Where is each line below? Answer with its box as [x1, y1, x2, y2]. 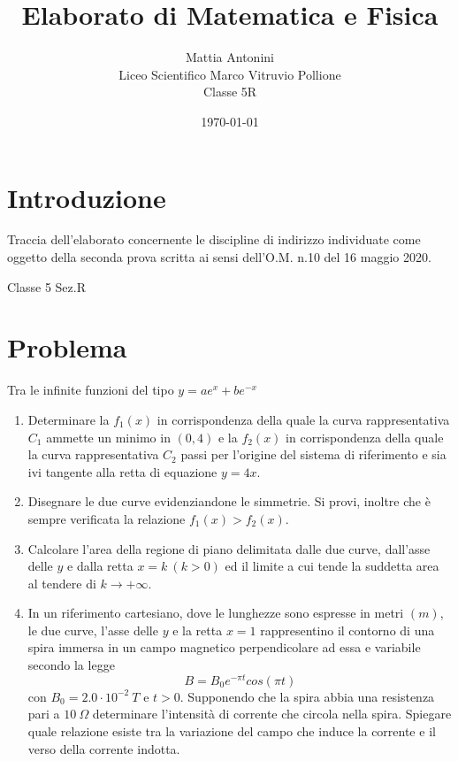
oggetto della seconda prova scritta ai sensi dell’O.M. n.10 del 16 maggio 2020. [7, 248, 431, 266]
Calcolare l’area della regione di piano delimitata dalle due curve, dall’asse [27, 539, 431, 557]
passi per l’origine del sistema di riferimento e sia [180, 445, 447, 464]
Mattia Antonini [186, 48, 274, 66]
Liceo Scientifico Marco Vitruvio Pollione [118, 65, 341, 83]
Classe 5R [202, 82, 257, 101]
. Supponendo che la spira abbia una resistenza [179, 687, 435, 705]
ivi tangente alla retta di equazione [27, 462, 218, 480]
